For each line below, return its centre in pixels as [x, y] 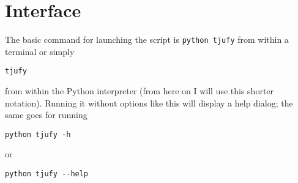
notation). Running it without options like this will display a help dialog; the [149, 103]
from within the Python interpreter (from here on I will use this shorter [140, 91]
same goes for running [46, 115]
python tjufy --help [47, 174]
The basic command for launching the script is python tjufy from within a [147, 39]
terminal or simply [40, 51]
